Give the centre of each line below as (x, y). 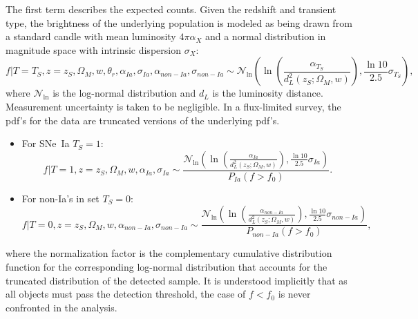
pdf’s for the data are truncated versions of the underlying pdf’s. (143, 120)
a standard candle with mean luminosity (91, 36)
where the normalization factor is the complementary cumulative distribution (169, 253)
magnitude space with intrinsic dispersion (93, 49)
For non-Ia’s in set (60, 198)
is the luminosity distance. (268, 93)
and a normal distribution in (265, 36)
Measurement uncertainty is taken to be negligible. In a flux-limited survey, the (173, 106)
